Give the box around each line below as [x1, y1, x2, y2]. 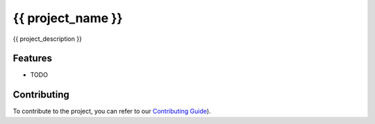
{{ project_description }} [12, 35, 83, 43]
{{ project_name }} [12, 10, 123, 26]
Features [12, 53, 52, 64]
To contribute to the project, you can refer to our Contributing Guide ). [12, 107, 211, 116]
